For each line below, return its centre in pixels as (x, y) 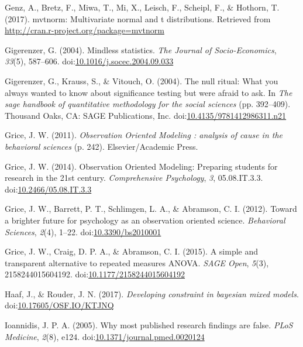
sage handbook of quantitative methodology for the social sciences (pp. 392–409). (148, 104)
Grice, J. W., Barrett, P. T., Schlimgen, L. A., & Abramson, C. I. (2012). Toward (151, 209)
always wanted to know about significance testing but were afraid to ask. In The (149, 92)
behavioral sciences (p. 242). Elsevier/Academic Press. (101, 146)
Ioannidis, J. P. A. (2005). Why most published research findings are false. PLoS (149, 325)
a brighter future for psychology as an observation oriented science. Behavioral (145, 220)
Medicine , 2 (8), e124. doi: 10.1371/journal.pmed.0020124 (105, 336)
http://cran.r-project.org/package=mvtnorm (85, 30)
